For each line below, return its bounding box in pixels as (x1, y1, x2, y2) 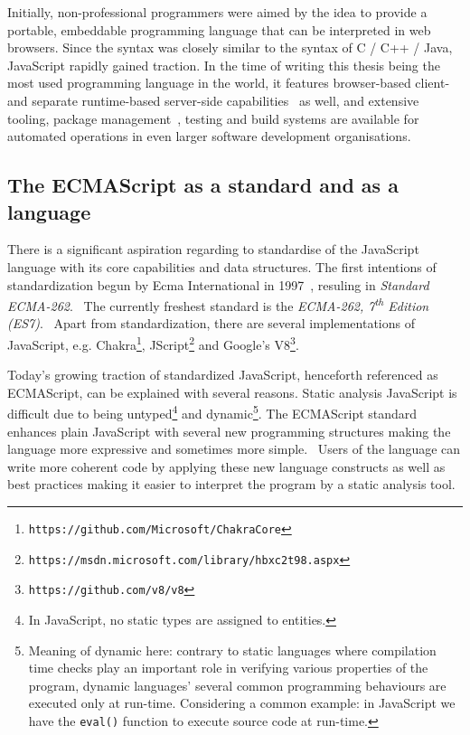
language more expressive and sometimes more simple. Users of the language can (7, 439, 461, 458)
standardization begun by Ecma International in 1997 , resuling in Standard (7, 275, 429, 294)
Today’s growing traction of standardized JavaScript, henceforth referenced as (7, 365, 438, 384)
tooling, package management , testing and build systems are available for (7, 108, 419, 127)
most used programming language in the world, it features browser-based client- (7, 73, 450, 92)
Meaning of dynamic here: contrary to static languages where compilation (28, 640, 437, 659)
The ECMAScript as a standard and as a (7, 171, 399, 199)
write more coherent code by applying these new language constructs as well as (7, 457, 446, 476)
